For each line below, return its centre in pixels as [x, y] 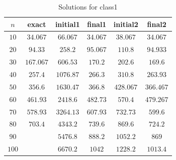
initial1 [67, 24]
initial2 [126, 24]
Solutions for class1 [88, 6]
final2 [157, 24]
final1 [97, 24]
